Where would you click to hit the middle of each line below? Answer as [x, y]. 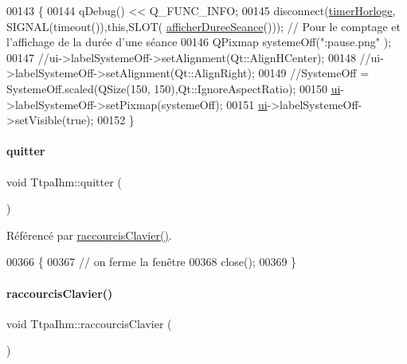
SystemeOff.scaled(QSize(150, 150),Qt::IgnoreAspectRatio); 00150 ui [174, 88]
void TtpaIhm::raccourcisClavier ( [89, 323]
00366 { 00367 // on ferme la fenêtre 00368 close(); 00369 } [152, 262]
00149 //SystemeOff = [314, 73]
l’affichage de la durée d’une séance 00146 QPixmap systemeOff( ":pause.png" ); [199, 42]
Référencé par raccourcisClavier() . [89, 235]
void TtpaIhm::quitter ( [64, 181]
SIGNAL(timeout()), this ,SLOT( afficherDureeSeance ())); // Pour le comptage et [203, 26]
